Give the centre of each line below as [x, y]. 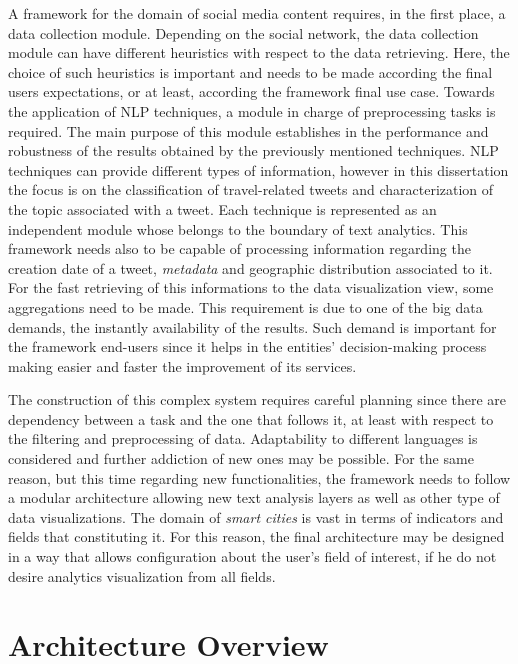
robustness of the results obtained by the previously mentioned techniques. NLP [253, 150]
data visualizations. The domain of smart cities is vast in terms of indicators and [256, 516]
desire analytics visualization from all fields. [142, 575]
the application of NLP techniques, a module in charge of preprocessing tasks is [252, 110]
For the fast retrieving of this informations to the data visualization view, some [251, 287]
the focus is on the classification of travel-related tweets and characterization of [251, 189]
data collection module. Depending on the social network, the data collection [243, 32]
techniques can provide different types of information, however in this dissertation [258, 169]
